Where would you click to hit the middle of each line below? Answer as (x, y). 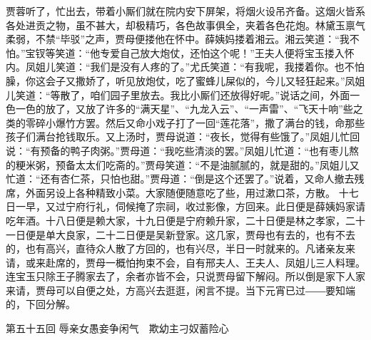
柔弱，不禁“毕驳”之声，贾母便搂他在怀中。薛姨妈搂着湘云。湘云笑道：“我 (178, 39)
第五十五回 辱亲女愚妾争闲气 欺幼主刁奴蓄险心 (117, 328)
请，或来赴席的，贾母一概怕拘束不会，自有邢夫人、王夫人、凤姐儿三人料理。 (185, 262)
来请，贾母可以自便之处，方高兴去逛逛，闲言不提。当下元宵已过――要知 (176, 290)
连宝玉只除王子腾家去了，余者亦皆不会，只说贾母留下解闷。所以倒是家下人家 (185, 276)
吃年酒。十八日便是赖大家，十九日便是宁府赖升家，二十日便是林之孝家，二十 (185, 220)
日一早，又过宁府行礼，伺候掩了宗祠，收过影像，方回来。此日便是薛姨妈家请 (185, 206)
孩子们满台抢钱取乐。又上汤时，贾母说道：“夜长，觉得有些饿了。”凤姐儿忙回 (183, 136)
